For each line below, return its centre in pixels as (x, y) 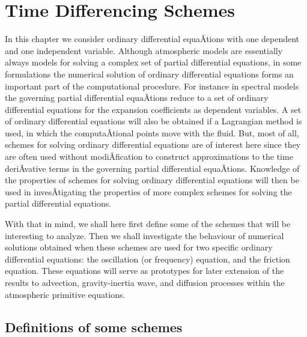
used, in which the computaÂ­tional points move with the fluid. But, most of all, (152, 132)
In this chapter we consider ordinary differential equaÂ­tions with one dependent (152, 39)
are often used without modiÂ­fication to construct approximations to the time (149, 156)
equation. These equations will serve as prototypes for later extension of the (144, 271)
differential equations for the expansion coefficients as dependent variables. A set (153, 109)
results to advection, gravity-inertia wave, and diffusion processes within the (145, 282)
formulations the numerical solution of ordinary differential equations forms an (149, 74)
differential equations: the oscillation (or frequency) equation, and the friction (147, 259)
